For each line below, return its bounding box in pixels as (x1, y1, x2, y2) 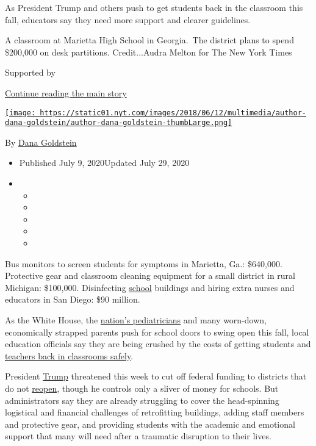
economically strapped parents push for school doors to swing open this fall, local (5, 325, 309, 338)
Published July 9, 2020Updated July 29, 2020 (19, 156, 190, 169)
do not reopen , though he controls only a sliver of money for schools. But (5, 381, 279, 394)
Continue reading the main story (5, 86, 127, 99)
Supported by (5, 66, 56, 79)
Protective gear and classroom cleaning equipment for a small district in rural (5, 269, 295, 282)
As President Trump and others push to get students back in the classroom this (5, 1, 303, 13)
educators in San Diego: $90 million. (5, 293, 140, 306)
